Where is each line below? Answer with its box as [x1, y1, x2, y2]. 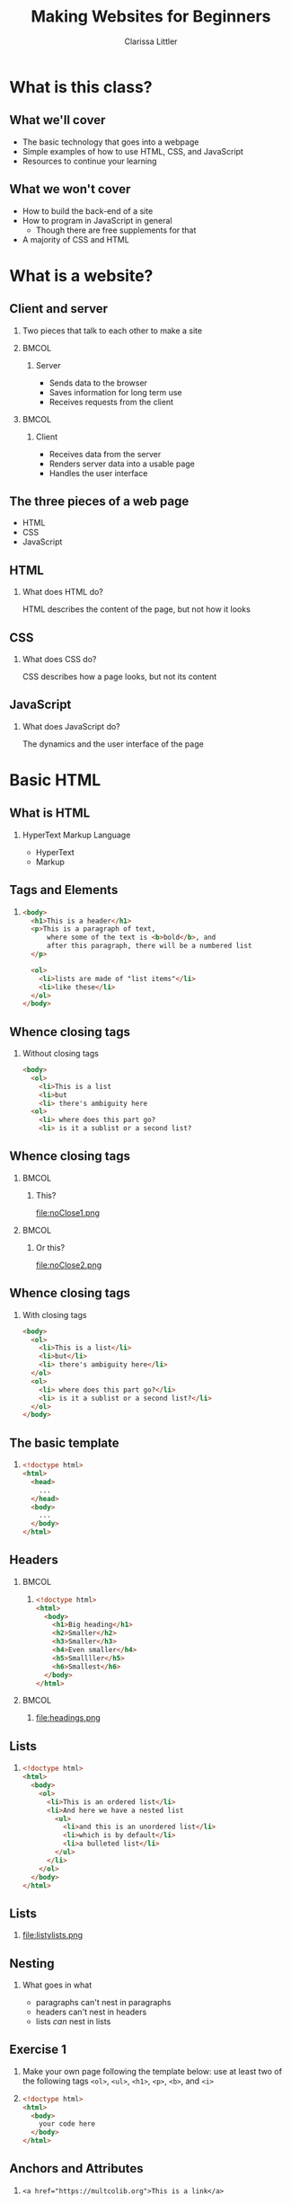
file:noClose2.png [35, 1260, 101, 1270]
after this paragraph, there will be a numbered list [46, 942, 252, 951]
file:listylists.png [22, 1930, 84, 1941]
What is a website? [9, 265, 154, 286]
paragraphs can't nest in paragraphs [35, 1997, 172, 2007]
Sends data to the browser [48, 377, 148, 388]
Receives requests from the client [48, 396, 173, 407]
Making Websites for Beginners [31, 6, 271, 27]
